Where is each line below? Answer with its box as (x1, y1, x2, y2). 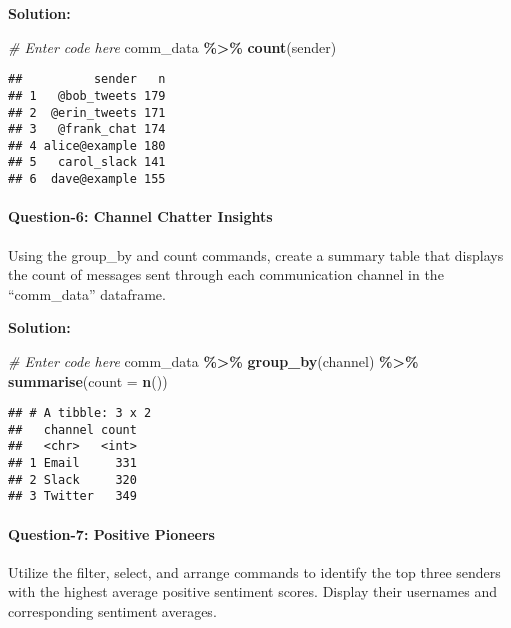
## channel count (8, 422, 137, 437)
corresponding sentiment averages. (8, 601, 217, 622)
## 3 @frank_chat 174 (8, 122, 166, 137)
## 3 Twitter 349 (8, 489, 137, 504)
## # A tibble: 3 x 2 (8, 406, 152, 421)
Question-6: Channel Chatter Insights (8, 206, 273, 227)
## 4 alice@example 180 (8, 138, 166, 153)
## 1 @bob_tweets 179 (8, 88, 166, 103)
